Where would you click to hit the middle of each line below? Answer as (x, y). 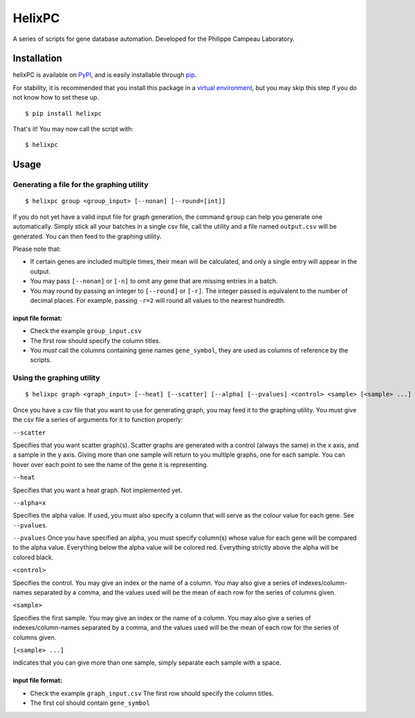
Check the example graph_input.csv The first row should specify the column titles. (152, 693)
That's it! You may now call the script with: (73, 129)
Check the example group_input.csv (86, 331)
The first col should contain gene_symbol (90, 703)
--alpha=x (29, 503)
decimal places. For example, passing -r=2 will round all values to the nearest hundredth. (158, 300)
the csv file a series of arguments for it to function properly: (98, 420)
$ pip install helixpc (64, 113)
